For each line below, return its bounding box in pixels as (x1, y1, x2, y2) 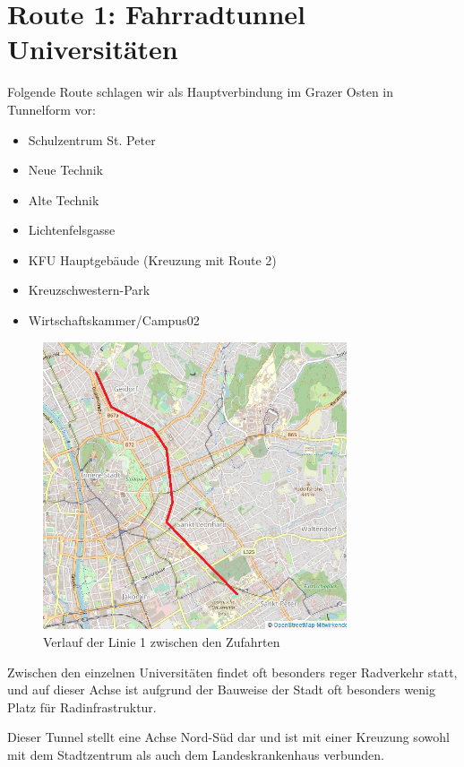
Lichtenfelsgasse (28, 220, 116, 239)
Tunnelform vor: (7, 99, 96, 118)
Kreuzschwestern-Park (28, 280, 150, 299)
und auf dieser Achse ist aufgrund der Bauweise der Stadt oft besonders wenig (7, 680, 436, 699)
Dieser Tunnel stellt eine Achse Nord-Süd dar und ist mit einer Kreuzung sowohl (7, 728, 450, 746)
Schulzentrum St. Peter (28, 130, 156, 149)
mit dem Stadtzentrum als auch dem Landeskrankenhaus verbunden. (7, 745, 384, 763)
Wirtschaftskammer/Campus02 (28, 311, 200, 330)
